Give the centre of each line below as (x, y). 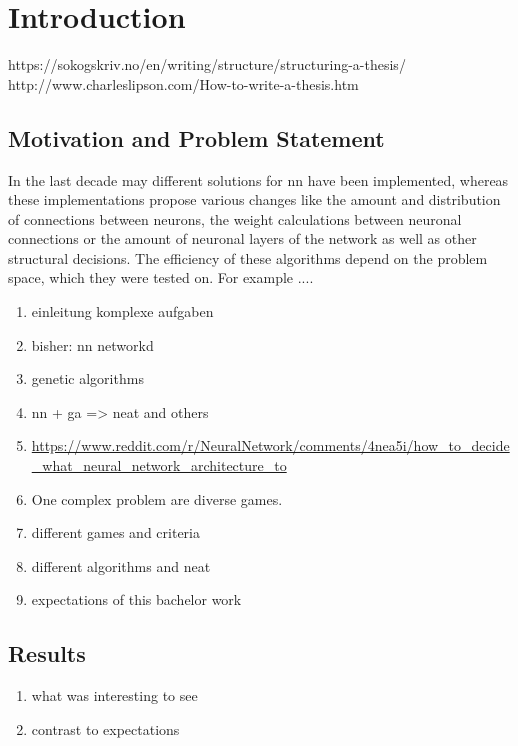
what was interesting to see (114, 695)
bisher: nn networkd (92, 344)
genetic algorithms (87, 378)
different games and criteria (115, 532)
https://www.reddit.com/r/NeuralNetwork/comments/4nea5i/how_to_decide (270, 445)
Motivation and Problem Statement (196, 137)
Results (47, 653)
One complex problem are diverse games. (157, 498)
